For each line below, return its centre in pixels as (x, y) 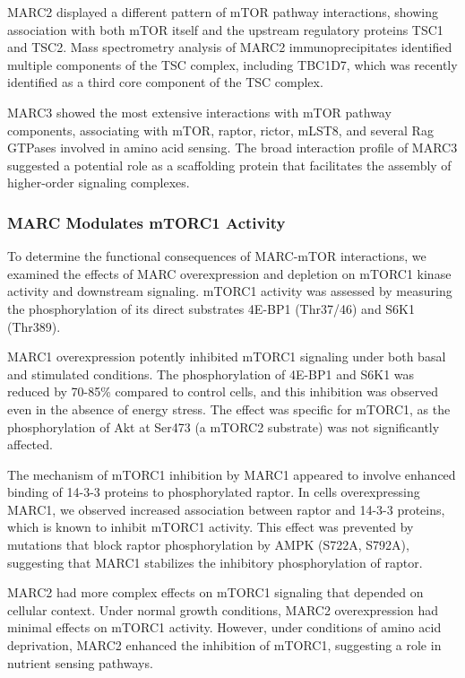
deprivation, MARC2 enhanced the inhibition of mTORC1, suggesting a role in (224, 645)
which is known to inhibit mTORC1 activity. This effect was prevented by (211, 527)
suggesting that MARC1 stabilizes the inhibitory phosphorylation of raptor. (215, 562)
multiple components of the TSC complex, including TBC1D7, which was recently (232, 64)
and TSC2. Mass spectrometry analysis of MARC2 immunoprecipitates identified (230, 47)
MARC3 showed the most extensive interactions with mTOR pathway (199, 112)
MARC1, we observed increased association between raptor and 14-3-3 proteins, (226, 509)
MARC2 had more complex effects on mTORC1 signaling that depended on (215, 592)
